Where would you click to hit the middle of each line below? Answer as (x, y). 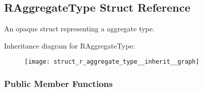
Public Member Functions (59, 83)
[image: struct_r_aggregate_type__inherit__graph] (112, 62)
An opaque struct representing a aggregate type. (79, 29)
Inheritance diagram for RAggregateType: (70, 45)
